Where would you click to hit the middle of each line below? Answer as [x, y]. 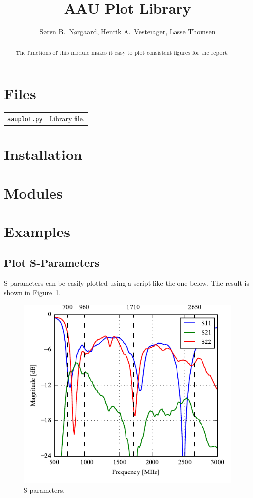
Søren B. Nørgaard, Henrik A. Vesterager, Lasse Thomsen [127, 32]
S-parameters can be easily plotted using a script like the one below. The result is [126, 283]
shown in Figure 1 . [33, 292]
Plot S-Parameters [52, 262]
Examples [37, 231]
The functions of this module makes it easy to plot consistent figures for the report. [122, 52]
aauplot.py [25, 119]
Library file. [67, 118]
